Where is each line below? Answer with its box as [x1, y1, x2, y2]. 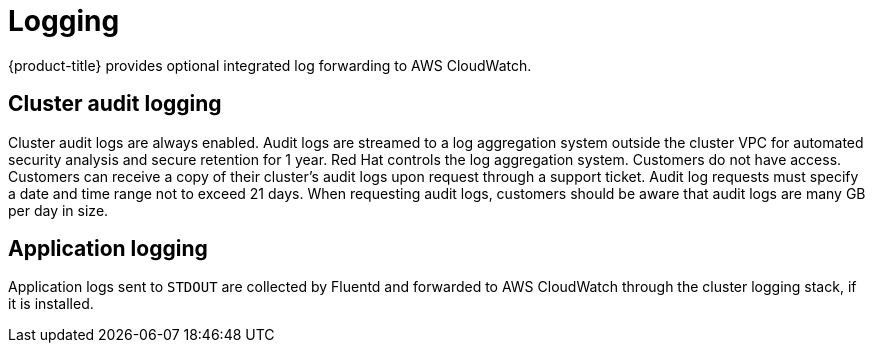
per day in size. [8, 201, 109, 219]
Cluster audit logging [8, 91, 222, 117]
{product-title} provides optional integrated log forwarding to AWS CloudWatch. [8, 56, 532, 74]
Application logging [8, 236, 208, 262]
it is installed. [8, 295, 94, 313]
